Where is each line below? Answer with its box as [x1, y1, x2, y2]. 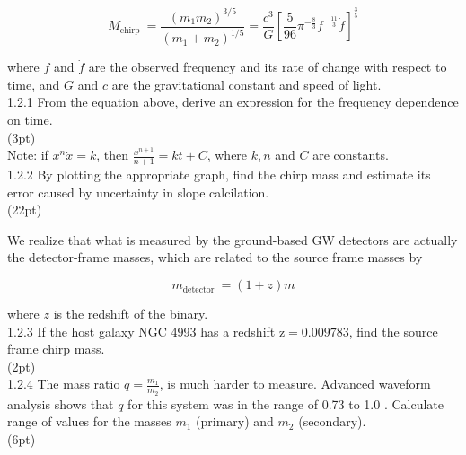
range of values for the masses [7, 412, 171, 431]
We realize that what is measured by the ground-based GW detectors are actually [7, 230, 458, 249]
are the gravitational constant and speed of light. [111, 74, 382, 93]
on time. [7, 110, 53, 129]
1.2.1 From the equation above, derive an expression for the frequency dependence [7, 92, 459, 111]
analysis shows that [7, 394, 114, 413]
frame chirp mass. [7, 339, 105, 358]
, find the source [348, 321, 438, 340]
